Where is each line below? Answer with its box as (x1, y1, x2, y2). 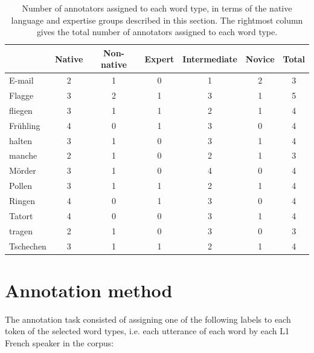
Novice (245, 52, 275, 65)
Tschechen (9, 239, 46, 252)
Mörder (9, 164, 36, 177)
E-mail (9, 74, 34, 87)
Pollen (9, 179, 32, 192)
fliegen (9, 104, 33, 116)
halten (9, 134, 33, 147)
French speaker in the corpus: (5, 336, 114, 349)
